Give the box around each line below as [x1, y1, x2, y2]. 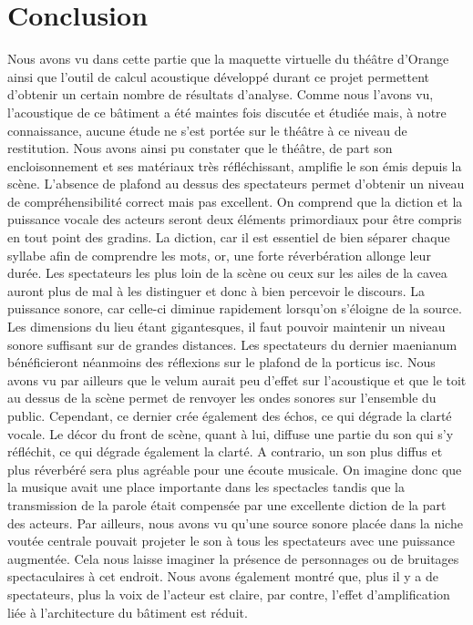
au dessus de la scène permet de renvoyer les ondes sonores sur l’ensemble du [7, 388, 437, 407]
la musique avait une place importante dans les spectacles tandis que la [7, 477, 406, 497]
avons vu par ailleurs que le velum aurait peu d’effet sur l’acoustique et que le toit [7, 370, 467, 389]
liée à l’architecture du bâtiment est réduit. [7, 602, 248, 621]
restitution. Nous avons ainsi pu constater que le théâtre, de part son [7, 138, 393, 158]
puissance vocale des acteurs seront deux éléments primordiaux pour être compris [7, 210, 462, 229]
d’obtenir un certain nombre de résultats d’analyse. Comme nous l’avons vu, [7, 85, 434, 104]
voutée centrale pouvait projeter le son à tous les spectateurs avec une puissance [7, 531, 456, 550]
